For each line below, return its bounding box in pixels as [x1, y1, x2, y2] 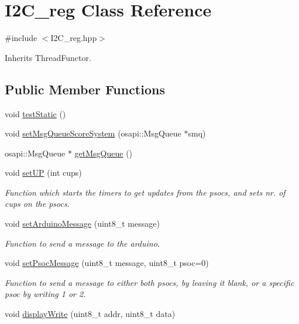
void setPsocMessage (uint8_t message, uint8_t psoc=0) [5, 257, 209, 269]
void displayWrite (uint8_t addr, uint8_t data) [5, 308, 176, 320]
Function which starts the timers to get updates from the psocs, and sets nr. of [5, 186, 286, 198]
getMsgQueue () [74, 146, 133, 159]
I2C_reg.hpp [50, 32, 97, 44]
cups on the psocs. [5, 197, 70, 210]
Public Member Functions [5, 80, 165, 98]
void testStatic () [5, 107, 66, 120]
